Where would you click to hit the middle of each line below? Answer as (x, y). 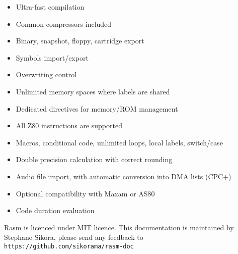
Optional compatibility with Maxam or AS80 (85, 193)
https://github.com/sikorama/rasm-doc (69, 246)
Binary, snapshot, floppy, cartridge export (80, 41)
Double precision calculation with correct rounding (94, 159)
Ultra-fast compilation (50, 7)
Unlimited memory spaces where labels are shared (93, 91)
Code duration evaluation (55, 210)
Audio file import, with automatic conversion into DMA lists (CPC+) (124, 176)
